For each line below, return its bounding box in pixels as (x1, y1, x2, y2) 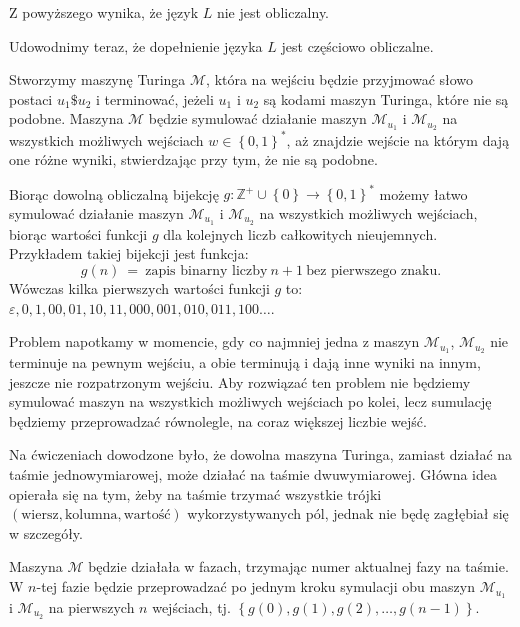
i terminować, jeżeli (95, 88, 214, 109)
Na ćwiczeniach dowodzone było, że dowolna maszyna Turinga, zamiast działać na (9, 444, 513, 465)
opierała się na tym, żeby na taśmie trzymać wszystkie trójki (9, 483, 382, 504)
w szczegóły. (9, 522, 83, 543)
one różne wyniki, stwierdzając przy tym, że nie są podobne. (9, 149, 378, 170)
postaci (9, 88, 53, 109)
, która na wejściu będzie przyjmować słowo (206, 69, 474, 90)
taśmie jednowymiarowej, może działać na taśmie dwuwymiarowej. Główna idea (9, 464, 498, 485)
